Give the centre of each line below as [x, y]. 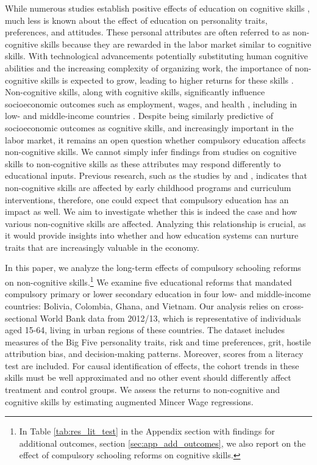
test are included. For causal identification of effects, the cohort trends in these [152, 365]
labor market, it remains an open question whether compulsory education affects [155, 139]
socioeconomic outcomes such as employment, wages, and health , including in [151, 103]
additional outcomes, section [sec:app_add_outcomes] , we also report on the [162, 443]
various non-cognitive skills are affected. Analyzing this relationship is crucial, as [155, 223]
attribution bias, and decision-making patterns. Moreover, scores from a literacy [154, 354]
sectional [21, 318]
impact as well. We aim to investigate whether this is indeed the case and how [151, 211]
